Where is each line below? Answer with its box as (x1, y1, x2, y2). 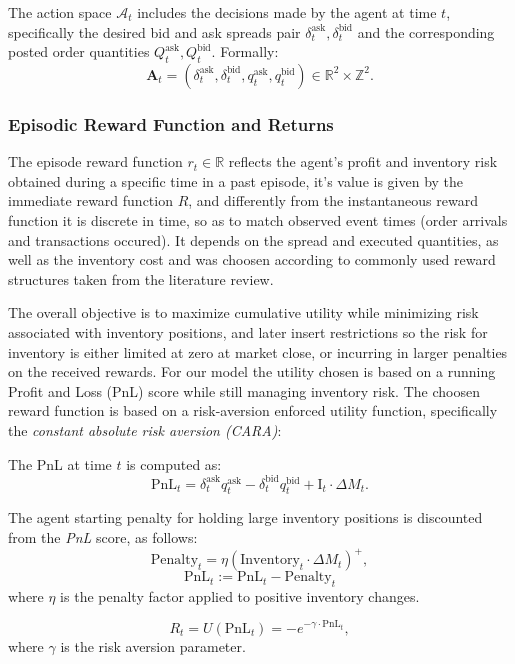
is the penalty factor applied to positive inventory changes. (60, 585, 420, 606)
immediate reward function (8, 190, 173, 211)
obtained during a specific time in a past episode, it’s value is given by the (8, 170, 464, 191)
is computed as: (126, 453, 222, 474)
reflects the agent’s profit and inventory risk (228, 151, 498, 172)
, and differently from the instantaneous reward (188, 190, 478, 211)
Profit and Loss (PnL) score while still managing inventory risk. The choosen (8, 380, 480, 401)
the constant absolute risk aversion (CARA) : (8, 419, 282, 440)
